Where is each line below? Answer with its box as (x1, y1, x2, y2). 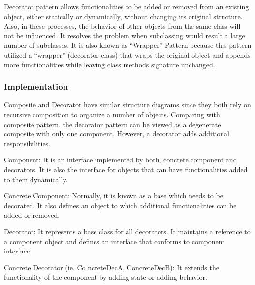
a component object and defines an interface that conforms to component (4, 236, 225, 246)
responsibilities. (4, 138, 51, 148)
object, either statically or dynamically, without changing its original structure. (4, 11, 243, 21)
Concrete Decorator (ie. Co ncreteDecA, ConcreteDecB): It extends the (4, 262, 219, 272)
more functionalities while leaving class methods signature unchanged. (4, 59, 215, 69)
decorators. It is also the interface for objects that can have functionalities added (4, 164, 248, 174)
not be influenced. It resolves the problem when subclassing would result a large (4, 30, 245, 40)
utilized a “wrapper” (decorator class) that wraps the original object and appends (4, 49, 251, 60)
